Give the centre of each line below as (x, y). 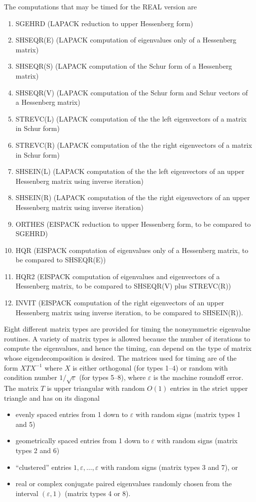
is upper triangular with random (96, 388)
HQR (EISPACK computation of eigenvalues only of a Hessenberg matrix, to (132, 250)
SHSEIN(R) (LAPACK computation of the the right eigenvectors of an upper (133, 197)
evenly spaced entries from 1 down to (72, 414)
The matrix (21, 388)
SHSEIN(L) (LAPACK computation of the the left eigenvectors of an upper (130, 171)
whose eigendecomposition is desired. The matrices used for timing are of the (120, 358)
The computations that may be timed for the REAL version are (100, 6)
